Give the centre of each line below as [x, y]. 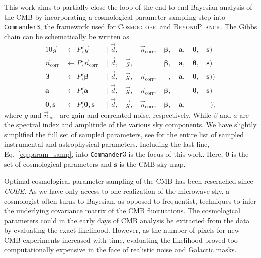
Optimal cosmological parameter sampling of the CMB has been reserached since [129, 181]
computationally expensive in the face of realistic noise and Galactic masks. [120, 250]
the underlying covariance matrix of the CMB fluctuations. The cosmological [122, 210]
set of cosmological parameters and [58, 164]
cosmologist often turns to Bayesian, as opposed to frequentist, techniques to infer [130, 200]
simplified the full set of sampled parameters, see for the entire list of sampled [124, 134]
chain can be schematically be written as [67, 36]
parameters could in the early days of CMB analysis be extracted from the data [127, 220]
